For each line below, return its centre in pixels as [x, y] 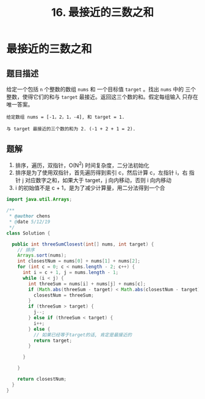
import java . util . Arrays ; [39, 199]
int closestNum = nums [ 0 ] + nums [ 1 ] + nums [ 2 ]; [79, 261]
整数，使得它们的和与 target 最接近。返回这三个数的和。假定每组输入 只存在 [102, 97]
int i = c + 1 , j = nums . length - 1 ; [70, 273]
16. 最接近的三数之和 [103, 12]
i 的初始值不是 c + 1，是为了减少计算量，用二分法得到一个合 [90, 188]
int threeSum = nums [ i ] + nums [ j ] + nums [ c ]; [87, 284]
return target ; [52, 341]
